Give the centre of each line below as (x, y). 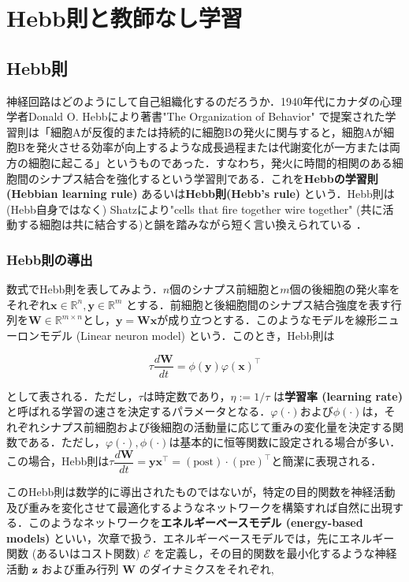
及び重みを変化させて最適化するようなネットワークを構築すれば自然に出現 (199, 507)
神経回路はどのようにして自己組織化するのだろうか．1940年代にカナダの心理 (204, 101)
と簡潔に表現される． (327, 461)
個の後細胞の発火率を (345, 289)
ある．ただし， (67, 442)
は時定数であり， (187, 395)
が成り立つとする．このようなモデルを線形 (267, 320)
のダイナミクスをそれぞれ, (206, 568)
